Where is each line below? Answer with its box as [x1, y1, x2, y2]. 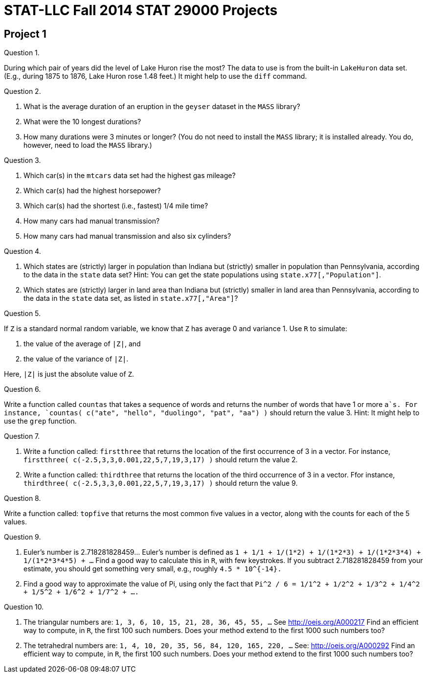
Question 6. [4, 385, 41, 394]
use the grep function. [4, 417, 77, 426]
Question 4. [4, 247, 41, 256]
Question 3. [4, 156, 41, 165]
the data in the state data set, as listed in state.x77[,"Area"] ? [23, 294, 238, 303]
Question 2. [4, 87, 41, 96]
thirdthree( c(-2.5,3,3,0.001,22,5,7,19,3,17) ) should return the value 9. [23, 479, 298, 488]
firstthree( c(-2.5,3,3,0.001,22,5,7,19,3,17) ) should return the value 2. [23, 455, 298, 464]
